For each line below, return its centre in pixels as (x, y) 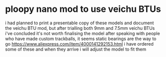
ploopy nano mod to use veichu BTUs (83, 9)
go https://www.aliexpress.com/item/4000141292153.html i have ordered (79, 44)
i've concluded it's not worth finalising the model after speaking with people (83, 33)
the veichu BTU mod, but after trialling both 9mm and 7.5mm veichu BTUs (80, 28)
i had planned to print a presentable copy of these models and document (80, 23)
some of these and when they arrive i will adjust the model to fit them (76, 49)
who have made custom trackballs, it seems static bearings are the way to (81, 39)
